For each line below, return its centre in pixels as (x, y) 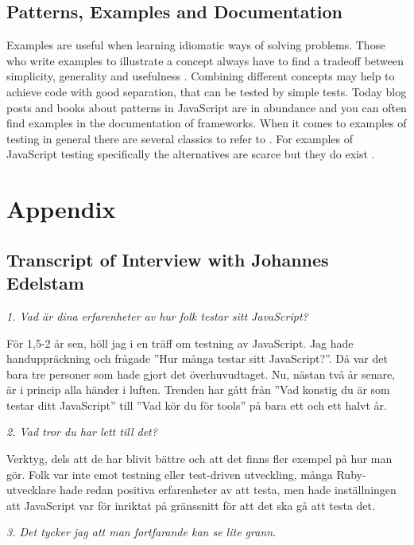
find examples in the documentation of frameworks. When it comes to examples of (207, 123)
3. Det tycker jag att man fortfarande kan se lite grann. (141, 532)
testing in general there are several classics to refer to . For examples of (180, 138)
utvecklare (31, 490)
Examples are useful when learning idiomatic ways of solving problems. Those (196, 45)
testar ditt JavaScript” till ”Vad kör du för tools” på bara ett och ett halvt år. (197, 405)
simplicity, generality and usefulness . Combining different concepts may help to (201, 76)
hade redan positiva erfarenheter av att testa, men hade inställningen (228, 490)
